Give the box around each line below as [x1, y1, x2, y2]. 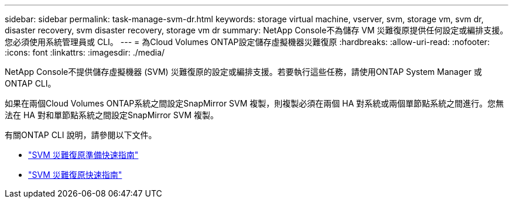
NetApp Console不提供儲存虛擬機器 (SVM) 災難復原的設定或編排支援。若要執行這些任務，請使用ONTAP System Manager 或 [5, 67, 482, 77]
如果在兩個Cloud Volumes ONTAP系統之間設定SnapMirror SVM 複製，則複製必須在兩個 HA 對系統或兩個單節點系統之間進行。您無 [5, 98, 504, 108]
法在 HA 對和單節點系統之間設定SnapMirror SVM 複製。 [5, 110, 219, 120]
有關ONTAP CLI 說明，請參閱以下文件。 [5, 130, 157, 140]
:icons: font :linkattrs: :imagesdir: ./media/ [5, 47, 165, 57]
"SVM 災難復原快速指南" [28, 170, 122, 180]
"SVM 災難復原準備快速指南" [28, 150, 139, 160]
